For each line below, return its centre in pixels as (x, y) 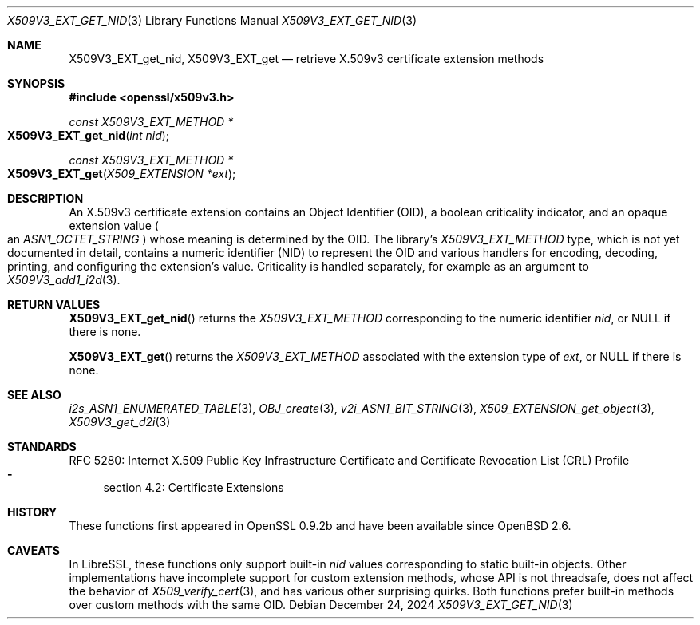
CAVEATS (34, 550)
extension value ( (114, 225)
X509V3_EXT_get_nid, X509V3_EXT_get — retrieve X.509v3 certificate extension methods (306, 59)
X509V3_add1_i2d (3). (64, 280)
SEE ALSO (34, 395)
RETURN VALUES (54, 305)
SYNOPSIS (36, 83)
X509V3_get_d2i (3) (120, 422)
